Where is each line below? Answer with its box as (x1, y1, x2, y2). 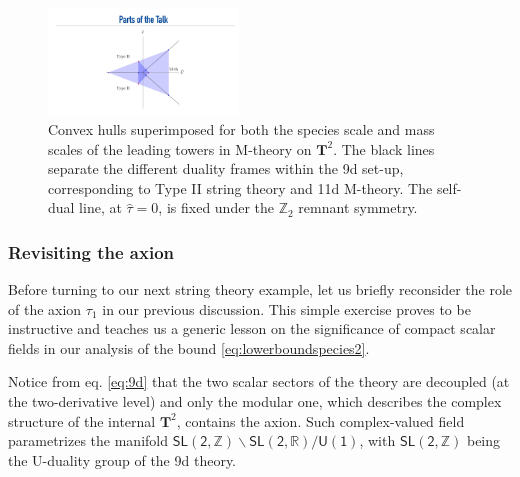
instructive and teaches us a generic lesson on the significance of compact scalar (8, 318, 496, 339)
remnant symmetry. (298, 197, 418, 218)
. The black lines (333, 138, 435, 159)
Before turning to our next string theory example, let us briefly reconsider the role (8, 279, 513, 300)
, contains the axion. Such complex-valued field (176, 410, 465, 431)
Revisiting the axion (8, 239, 174, 264)
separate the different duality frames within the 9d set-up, (48, 158, 404, 179)
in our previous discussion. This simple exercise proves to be (102, 298, 471, 319)
